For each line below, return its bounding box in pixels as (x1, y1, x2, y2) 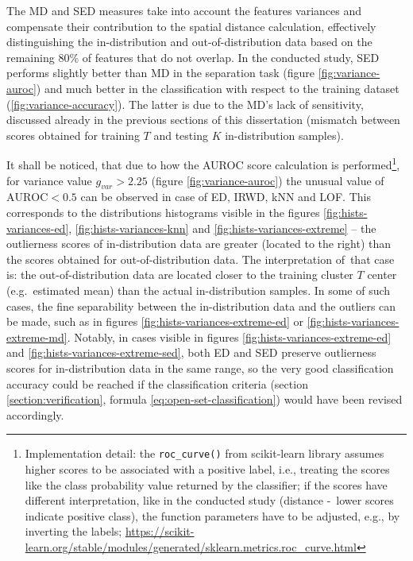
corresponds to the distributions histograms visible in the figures (6, 203, 320, 220)
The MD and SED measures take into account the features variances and (6, 2, 362, 18)
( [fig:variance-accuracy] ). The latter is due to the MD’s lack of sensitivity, (6, 95, 364, 112)
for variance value (6, 172, 92, 188)
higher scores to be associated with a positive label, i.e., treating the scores (25, 460, 390, 477)
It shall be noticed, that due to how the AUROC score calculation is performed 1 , (6, 154, 400, 172)
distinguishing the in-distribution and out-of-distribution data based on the (6, 33, 372, 50)
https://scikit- (125, 523, 195, 540)
